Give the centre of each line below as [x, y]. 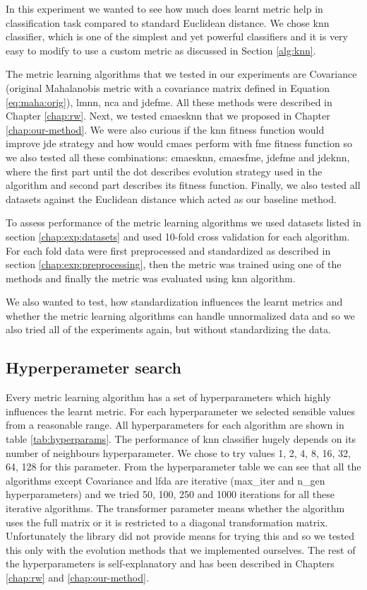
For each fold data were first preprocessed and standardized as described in [168, 250]
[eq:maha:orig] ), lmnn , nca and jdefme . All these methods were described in [169, 102]
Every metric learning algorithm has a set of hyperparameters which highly [168, 397]
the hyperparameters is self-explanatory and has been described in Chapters [170, 563]
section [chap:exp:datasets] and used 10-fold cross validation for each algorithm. [178, 236]
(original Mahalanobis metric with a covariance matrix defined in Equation [168, 87]
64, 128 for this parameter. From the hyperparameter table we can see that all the [183, 467]
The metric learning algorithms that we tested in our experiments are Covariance [181, 74]
